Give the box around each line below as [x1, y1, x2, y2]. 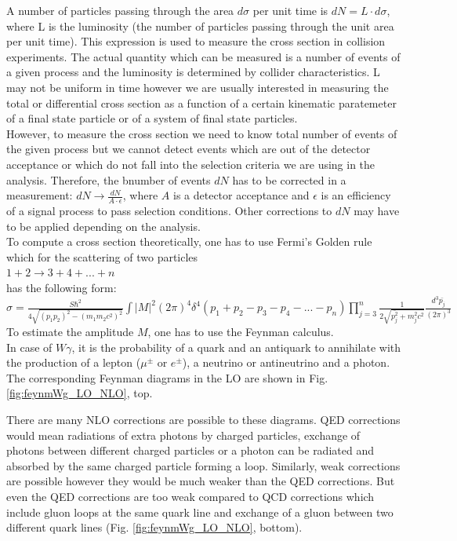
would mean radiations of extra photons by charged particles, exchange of [6, 426, 361, 443]
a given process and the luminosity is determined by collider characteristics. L [6, 64, 380, 80]
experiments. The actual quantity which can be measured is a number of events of [6, 48, 401, 64]
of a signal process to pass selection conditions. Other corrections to [6, 202, 332, 218]
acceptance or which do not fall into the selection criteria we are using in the [6, 155, 375, 172]
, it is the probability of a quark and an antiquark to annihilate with [71, 338, 401, 355]
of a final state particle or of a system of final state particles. [6, 110, 298, 126]
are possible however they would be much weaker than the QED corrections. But [6, 473, 395, 489]
